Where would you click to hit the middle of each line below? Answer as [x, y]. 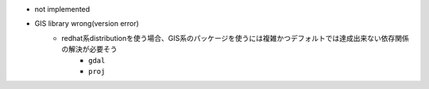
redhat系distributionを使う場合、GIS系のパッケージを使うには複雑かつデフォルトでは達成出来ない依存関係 [235, 38]
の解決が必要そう [89, 49]
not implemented [62, 9]
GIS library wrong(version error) [87, 24]
